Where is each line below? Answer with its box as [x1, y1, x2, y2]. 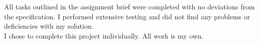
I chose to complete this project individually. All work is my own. [4, 30, 204, 41]
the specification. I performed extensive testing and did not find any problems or [4, 11, 250, 21]
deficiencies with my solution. [4, 21, 94, 31]
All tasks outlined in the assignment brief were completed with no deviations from [4, 1, 255, 11]
